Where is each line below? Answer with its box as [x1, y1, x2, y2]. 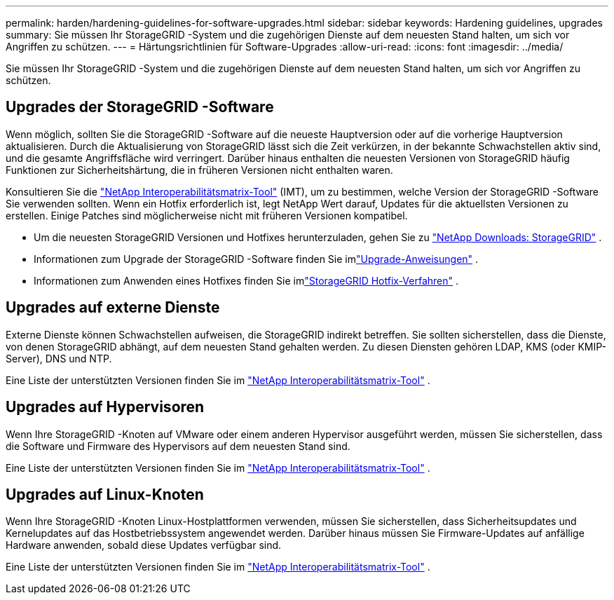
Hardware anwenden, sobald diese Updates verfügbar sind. [6, 539, 282, 552]
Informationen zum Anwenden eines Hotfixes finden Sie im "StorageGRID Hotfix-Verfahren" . [34, 274, 459, 287]
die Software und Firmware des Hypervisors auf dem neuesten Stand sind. [6, 439, 350, 452]
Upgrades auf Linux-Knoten [6, 485, 204, 503]
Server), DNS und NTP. [6, 352, 112, 364]
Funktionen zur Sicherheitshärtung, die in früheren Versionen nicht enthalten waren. [6, 163, 393, 176]
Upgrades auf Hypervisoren [6, 398, 205, 416]
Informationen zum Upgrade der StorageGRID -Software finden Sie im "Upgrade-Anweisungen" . [34, 252, 479, 265]
